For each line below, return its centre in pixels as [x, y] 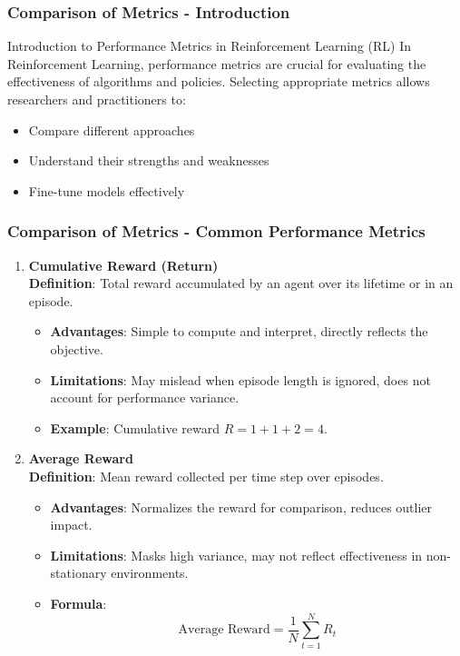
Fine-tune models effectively [107, 190]
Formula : [78, 603]
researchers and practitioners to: [97, 99]
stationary [78, 573]
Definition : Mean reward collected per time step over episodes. [206, 476]
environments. [150, 573]
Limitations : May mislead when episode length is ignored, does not [240, 379]
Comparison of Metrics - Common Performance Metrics [216, 231]
